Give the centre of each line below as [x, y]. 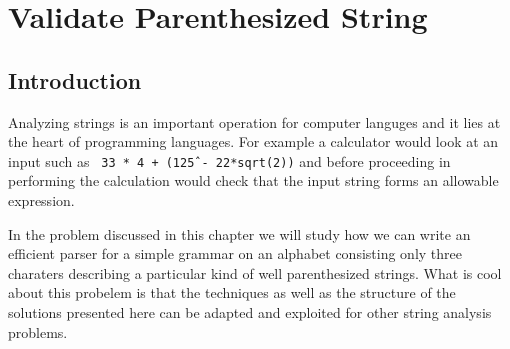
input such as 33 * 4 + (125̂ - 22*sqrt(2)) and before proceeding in [229, 160]
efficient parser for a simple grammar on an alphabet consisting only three [235, 253]
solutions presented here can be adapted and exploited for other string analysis [250, 311]
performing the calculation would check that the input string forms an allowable [253, 180]
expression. [41, 200]
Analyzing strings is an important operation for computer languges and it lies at [254, 121]
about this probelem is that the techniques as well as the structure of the [232, 292]
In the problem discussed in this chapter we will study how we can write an [239, 233]
